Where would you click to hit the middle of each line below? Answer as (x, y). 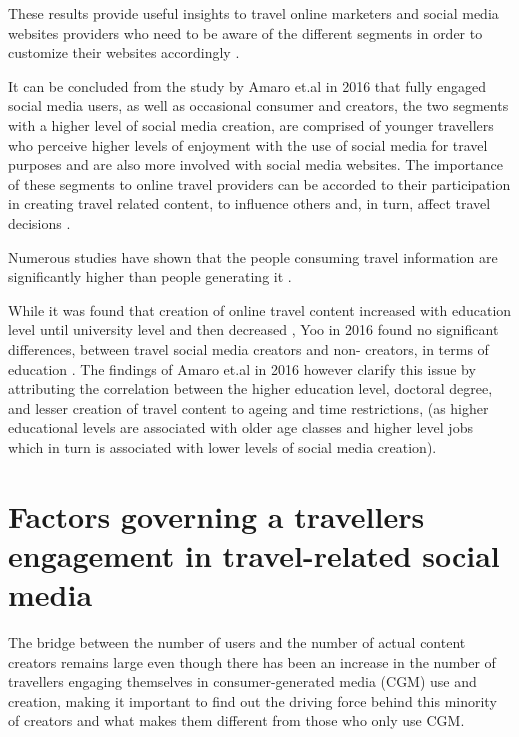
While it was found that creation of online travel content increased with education (260, 309)
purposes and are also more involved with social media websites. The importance (255, 164)
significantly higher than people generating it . (150, 276)
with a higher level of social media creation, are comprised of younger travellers (251, 124)
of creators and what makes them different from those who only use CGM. (236, 720)
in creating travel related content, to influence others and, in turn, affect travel (249, 203)
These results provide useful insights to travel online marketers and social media (253, 13)
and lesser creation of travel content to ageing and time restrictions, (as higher (248, 407)
